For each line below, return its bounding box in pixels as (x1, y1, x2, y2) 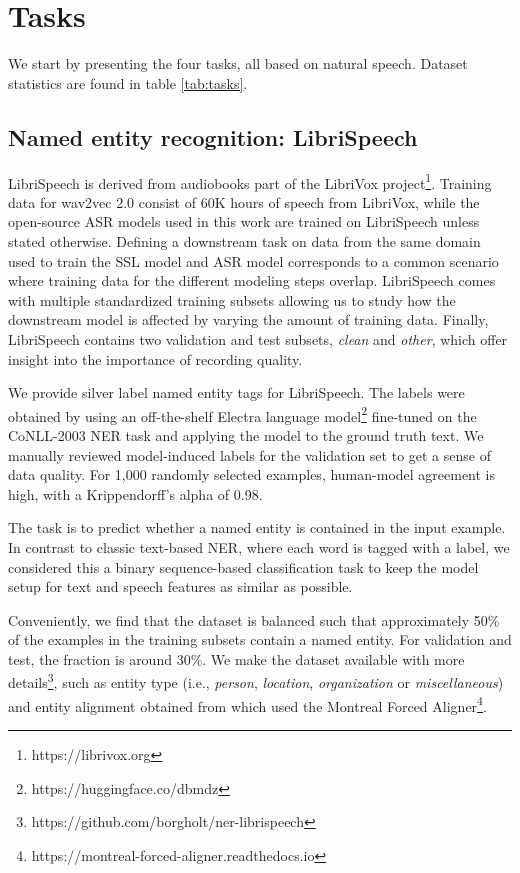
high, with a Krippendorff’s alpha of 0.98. (8, 483, 263, 504)
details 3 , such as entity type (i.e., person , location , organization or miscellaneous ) (8, 669, 504, 693)
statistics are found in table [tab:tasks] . (8, 72, 248, 93)
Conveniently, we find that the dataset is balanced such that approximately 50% (8, 609, 500, 630)
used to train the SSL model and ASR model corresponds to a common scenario (8, 250, 499, 271)
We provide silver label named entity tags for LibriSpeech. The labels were (8, 382, 465, 403)
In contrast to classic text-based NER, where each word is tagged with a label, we (8, 536, 510, 557)
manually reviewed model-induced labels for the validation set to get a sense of (8, 444, 491, 465)
